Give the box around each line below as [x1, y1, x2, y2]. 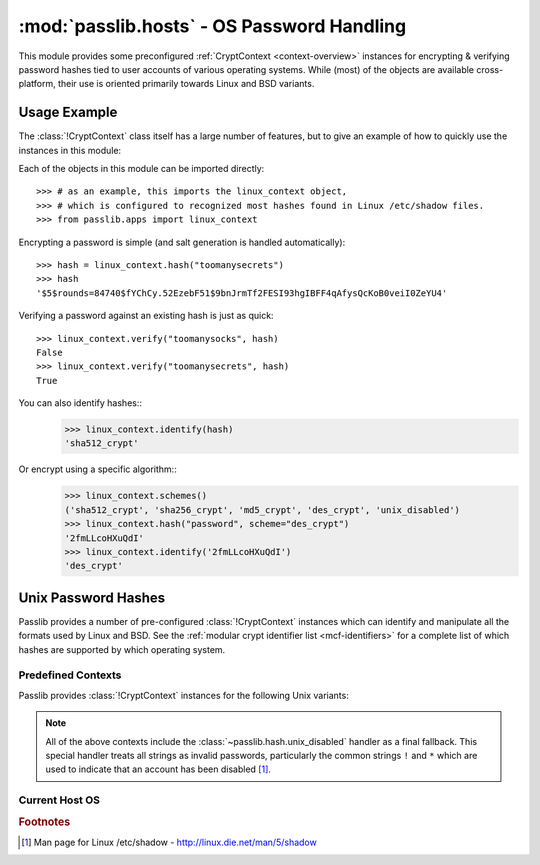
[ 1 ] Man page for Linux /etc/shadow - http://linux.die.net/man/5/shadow [21, 836, 317, 848]
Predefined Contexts [18, 668, 122, 682]
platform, [18, 78, 57, 90]
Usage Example [18, 104, 118, 121]
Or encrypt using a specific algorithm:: [18, 463, 177, 475]
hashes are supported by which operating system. [18, 643, 226, 655]
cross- [476, 63, 504, 75]
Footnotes [18, 815, 71, 829]
